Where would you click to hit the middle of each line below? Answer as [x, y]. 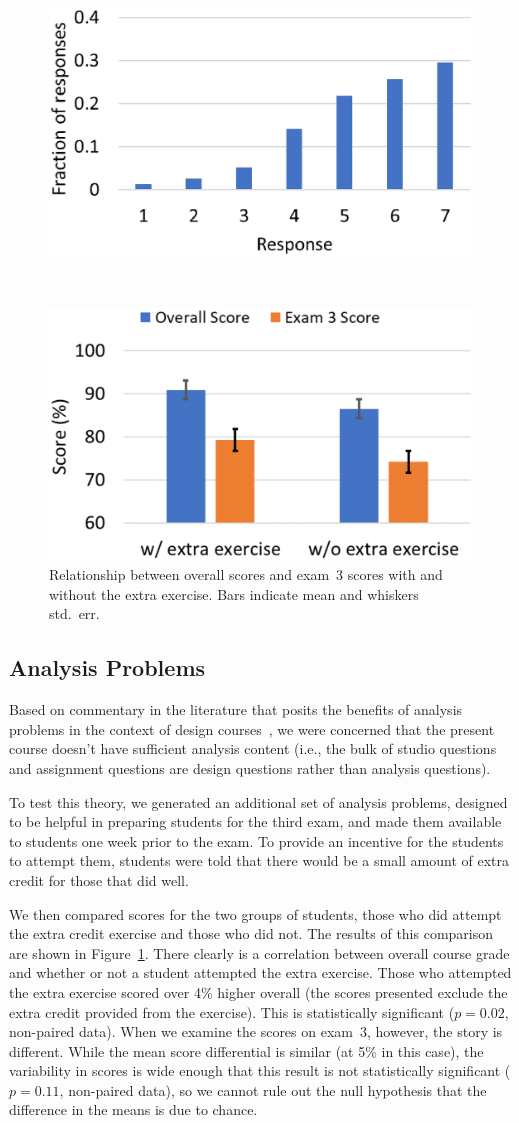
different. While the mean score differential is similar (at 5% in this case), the [246, 1050]
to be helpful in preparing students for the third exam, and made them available [255, 821]
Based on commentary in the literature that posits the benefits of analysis [236, 709]
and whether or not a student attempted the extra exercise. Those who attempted [260, 972]
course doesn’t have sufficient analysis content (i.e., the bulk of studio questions [253, 748]
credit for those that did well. [99, 879]
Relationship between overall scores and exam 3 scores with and [246, 574]
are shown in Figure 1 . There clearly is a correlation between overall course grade [259, 952]
